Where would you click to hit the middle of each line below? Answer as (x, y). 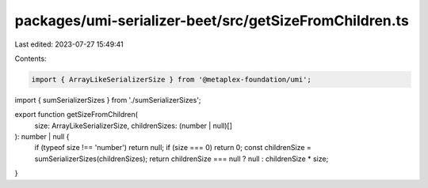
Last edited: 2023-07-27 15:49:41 (69, 44)
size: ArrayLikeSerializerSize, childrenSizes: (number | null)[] (134, 126)
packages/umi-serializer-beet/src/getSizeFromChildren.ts (212, 21)
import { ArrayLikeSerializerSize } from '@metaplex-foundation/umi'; (172, 79)
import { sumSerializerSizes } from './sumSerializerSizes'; (108, 100)
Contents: (31, 58)
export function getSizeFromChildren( (76, 115)
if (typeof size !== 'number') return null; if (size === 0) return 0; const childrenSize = (173, 148)
